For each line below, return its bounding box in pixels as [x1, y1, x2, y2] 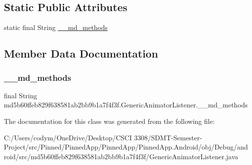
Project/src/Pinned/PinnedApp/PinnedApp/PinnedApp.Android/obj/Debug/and [4, 142, 248, 152]
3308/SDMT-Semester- [134, 132, 202, 142]
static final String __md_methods [4, 22, 108, 32]
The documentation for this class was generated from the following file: [4, 116, 215, 126]
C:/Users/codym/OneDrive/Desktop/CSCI [4, 132, 132, 142]
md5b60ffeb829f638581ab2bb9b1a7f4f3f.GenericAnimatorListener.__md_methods [4, 100, 248, 110]
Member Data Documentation [4, 46, 158, 61]
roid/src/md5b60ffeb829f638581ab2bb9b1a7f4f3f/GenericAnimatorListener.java [4, 151, 238, 161]
